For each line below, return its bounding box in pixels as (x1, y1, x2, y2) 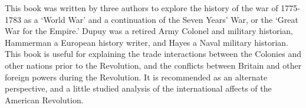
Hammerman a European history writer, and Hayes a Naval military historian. (5, 36, 288, 48)
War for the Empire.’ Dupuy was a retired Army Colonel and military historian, (5, 25, 293, 37)
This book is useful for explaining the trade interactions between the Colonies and (5, 48, 301, 60)
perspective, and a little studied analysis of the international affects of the (5, 82, 272, 95)
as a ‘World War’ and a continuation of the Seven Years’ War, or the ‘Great (24, 13, 298, 25)
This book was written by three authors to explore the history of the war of (5, 2, 278, 14)
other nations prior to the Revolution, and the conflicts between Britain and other (5, 59, 302, 71)
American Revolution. (5, 93, 84, 106)
